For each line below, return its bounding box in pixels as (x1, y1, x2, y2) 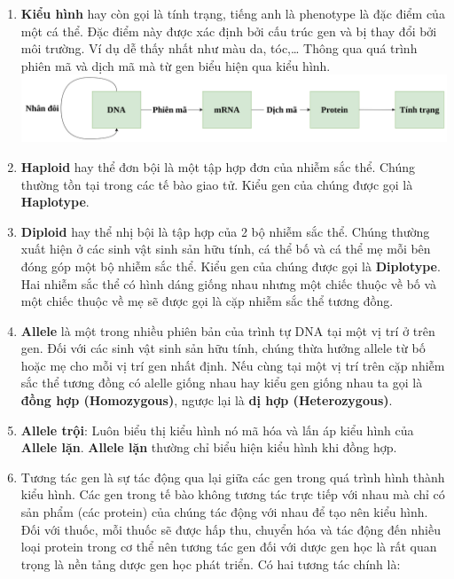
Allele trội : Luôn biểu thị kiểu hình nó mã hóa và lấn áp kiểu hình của (20, 420, 414, 439)
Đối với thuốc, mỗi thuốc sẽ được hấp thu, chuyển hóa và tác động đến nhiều (20, 520, 441, 538)
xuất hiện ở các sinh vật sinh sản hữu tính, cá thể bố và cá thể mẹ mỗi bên (20, 239, 431, 258)
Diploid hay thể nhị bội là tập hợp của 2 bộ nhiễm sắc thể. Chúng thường (20, 222, 430, 240)
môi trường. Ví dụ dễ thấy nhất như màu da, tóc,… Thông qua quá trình (20, 39, 418, 58)
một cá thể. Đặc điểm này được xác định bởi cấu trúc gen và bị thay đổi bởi (20, 21, 437, 40)
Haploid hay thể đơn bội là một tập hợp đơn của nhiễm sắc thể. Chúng (20, 157, 416, 176)
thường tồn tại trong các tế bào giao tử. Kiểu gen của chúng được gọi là (20, 175, 413, 193)
